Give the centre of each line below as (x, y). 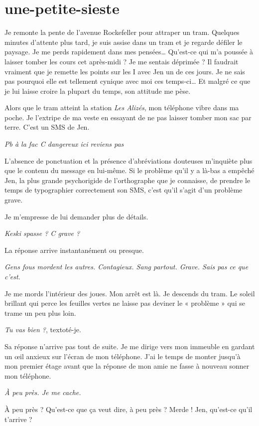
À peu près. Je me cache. (43, 392)
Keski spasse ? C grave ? (42, 233)
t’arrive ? (18, 419)
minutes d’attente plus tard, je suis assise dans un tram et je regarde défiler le (124, 42)
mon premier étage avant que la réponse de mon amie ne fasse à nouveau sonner (127, 366)
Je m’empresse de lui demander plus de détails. (76, 216)
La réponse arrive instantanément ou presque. (74, 250)
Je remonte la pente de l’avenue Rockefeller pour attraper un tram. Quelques (122, 32)
